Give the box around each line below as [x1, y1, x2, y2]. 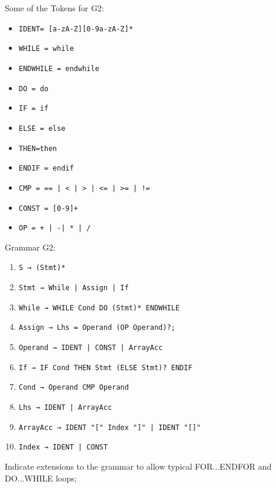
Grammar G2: [5, 240, 56, 253]
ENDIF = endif [18, 164, 74, 173]
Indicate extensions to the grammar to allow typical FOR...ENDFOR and [5, 460, 272, 472]
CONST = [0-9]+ [18, 204, 79, 213]
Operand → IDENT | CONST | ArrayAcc [18, 343, 163, 352]
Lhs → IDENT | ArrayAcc [18, 403, 112, 412]
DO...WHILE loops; [5, 471, 77, 484]
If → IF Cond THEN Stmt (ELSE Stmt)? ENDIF [18, 363, 193, 372]
